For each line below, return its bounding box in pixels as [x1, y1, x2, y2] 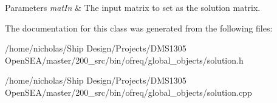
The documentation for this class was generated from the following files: [5, 21, 273, 34]
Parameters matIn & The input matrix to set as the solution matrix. [5, 1, 261, 13]
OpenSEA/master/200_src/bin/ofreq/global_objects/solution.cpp [5, 85, 252, 98]
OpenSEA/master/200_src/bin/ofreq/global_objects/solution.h [5, 53, 244, 66]
